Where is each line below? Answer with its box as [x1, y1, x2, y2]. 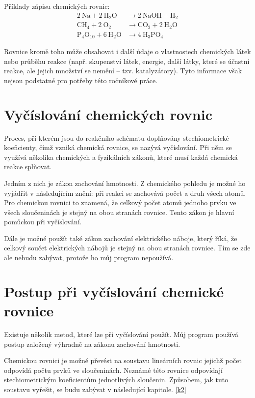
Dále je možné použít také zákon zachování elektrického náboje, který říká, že [4, 233, 237, 243]
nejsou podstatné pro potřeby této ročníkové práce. [4, 75, 157, 85]
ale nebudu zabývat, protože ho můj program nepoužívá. [4, 252, 174, 263]
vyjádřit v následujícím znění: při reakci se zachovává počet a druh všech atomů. [4, 187, 246, 198]
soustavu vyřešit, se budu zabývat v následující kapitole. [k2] [4, 384, 186, 394]
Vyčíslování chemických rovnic [4, 104, 212, 124]
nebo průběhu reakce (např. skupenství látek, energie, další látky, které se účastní [4, 56, 250, 66]
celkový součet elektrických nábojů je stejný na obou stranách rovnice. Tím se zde [4, 243, 251, 253]
